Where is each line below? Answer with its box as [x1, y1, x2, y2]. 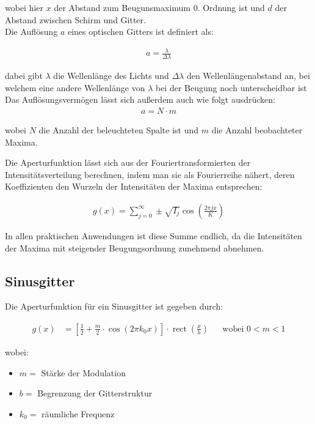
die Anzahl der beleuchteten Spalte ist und [38, 123, 199, 136]
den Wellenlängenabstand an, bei [186, 69, 310, 82]
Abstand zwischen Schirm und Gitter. [5, 13, 146, 26]
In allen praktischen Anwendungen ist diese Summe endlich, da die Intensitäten [5, 229, 302, 242]
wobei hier [5, 1, 44, 13]
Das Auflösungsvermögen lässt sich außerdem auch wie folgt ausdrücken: [5, 93, 275, 106]
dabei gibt [5, 69, 43, 82]
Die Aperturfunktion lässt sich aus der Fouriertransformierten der [5, 156, 251, 169]
